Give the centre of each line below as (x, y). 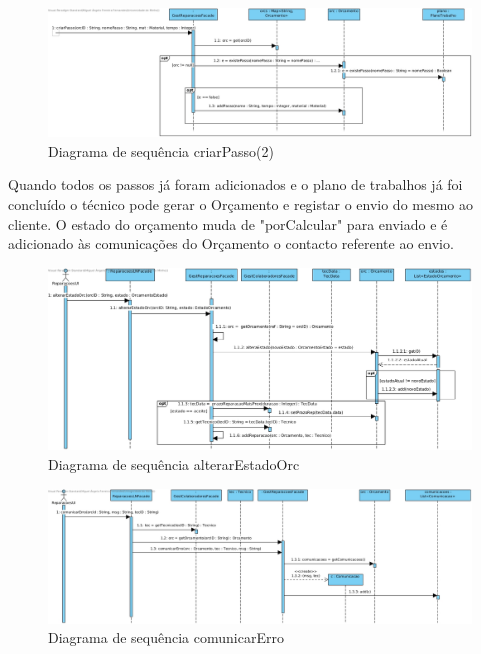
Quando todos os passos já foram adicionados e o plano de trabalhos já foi (235, 184)
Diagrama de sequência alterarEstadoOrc (174, 463)
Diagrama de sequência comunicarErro (166, 637)
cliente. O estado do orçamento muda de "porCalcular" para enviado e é (228, 223)
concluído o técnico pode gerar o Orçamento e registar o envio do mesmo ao (241, 203)
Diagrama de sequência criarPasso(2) (161, 150)
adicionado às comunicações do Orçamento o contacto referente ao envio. (231, 243)
